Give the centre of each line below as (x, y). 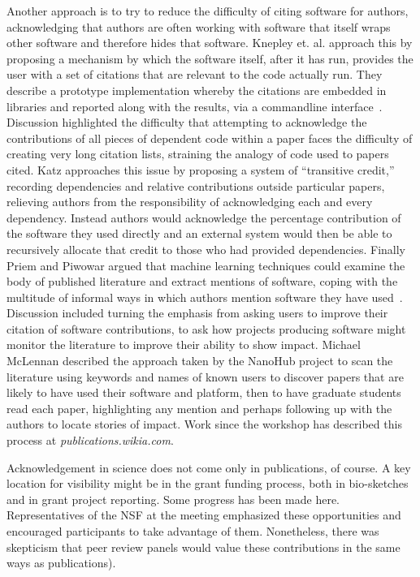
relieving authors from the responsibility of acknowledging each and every (190, 202)
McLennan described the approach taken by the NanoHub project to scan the (200, 361)
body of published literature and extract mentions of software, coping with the (202, 281)
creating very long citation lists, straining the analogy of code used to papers (198, 154)
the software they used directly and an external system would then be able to (199, 233)
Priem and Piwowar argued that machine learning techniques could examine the (206, 265)
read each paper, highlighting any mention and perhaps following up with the (199, 408)
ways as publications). (61, 563)
